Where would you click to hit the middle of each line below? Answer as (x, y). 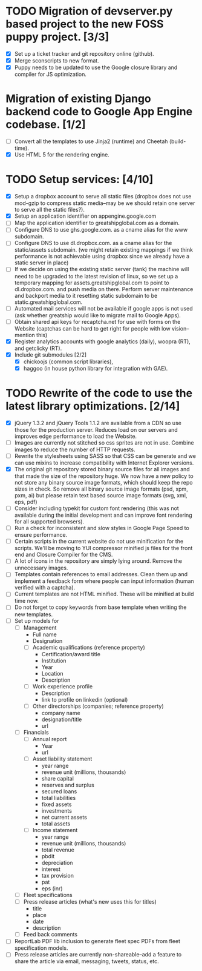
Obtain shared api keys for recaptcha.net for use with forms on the (97, 321)
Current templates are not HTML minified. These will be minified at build (104, 594)
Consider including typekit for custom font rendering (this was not (96, 508)
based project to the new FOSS (85, 24)
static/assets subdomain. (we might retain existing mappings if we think (103, 250)
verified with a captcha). (45, 588)
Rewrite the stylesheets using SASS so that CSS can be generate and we (105, 455)
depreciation (57, 863)
